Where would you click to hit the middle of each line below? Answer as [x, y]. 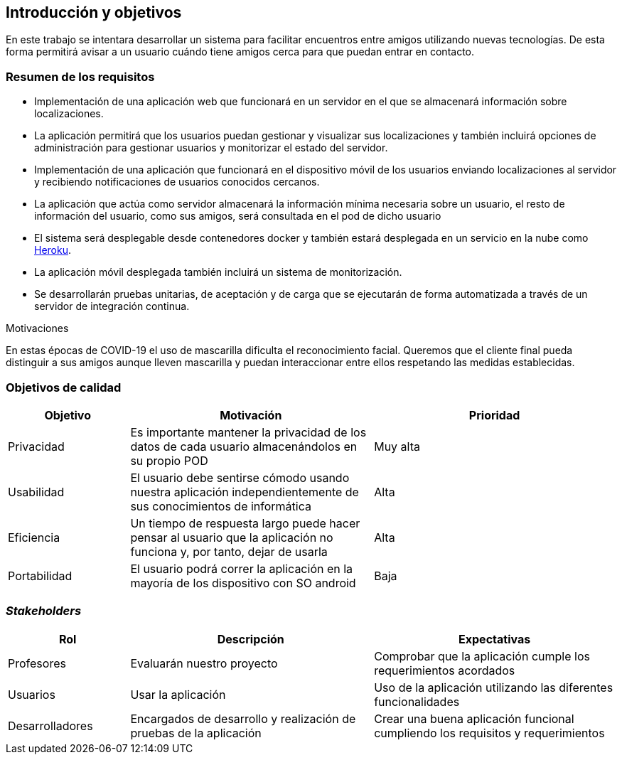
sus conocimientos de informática [221, 506]
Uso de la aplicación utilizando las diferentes [494, 687]
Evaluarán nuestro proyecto [204, 663]
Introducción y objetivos [94, 12]
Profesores [37, 663]
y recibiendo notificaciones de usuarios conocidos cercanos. [177, 182]
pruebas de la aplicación [196, 733]
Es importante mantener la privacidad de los [248, 432]
